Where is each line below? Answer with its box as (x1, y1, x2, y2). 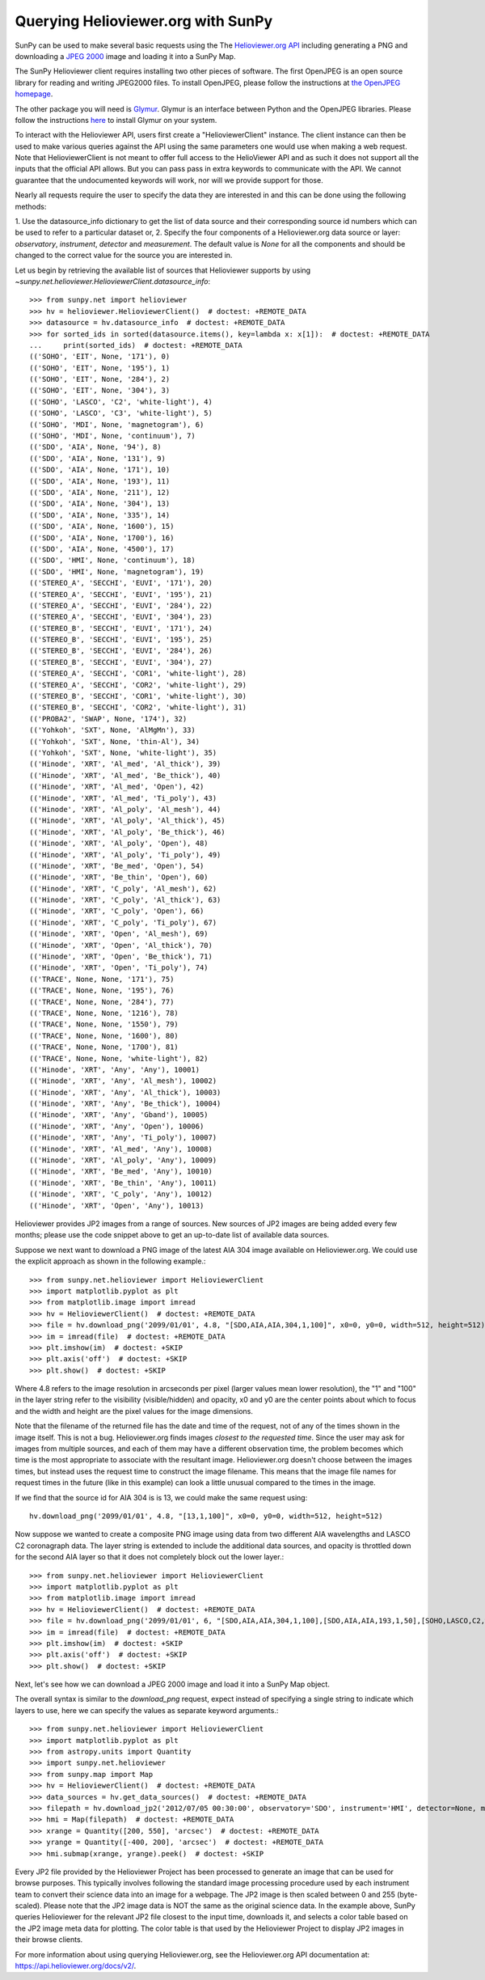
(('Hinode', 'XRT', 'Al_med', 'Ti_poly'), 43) (29, 793, 217, 802)
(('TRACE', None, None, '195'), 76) (29, 986, 175, 995)
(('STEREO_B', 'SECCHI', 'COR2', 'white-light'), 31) (29, 703, 247, 712)
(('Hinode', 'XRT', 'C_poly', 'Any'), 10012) (29, 1190, 213, 1199)
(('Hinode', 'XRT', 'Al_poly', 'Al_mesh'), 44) (29, 805, 221, 814)
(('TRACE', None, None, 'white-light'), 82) (29, 1054, 209, 1063)
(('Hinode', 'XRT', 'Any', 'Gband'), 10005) (29, 1111, 209, 1119)
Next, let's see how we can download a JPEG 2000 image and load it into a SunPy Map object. (15, 1679, 331, 1690)
